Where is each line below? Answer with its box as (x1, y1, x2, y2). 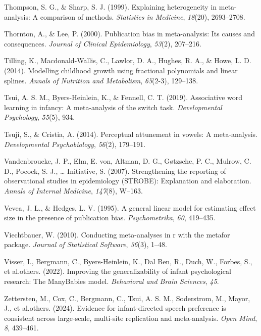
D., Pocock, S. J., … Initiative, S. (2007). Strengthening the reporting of (4, 165, 226, 176)
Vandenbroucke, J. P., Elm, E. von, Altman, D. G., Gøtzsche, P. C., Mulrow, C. (4, 156, 251, 166)
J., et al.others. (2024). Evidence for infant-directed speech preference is (4, 303, 226, 313)
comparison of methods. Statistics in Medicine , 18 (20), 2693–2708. (40, 11, 245, 22)
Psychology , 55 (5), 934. (4, 112, 75, 122)
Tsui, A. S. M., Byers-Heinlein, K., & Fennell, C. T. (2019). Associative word (4, 92, 243, 103)
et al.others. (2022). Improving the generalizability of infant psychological (4, 266, 231, 276)
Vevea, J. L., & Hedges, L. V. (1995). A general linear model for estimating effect (4, 202, 256, 213)
